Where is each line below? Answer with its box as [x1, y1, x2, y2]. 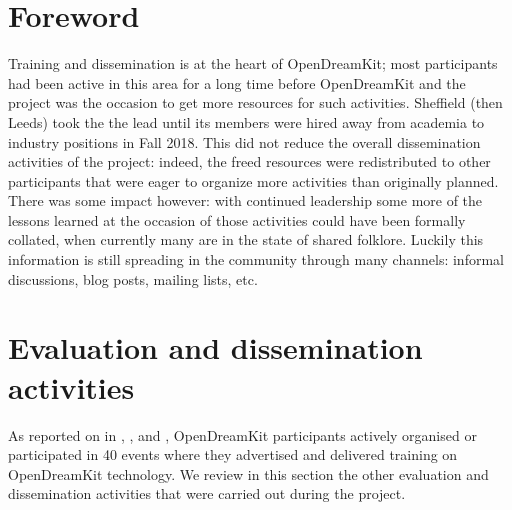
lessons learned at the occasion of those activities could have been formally [8, 209, 466, 230]
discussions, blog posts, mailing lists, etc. [8, 268, 258, 289]
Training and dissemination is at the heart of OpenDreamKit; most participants [8, 53, 498, 74]
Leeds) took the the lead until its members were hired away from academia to [8, 111, 485, 132]
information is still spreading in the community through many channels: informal [8, 249, 504, 270]
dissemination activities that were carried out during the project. [8, 483, 406, 504]
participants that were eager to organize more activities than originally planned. [8, 170, 499, 191]
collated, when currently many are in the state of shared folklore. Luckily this [8, 229, 484, 250]
